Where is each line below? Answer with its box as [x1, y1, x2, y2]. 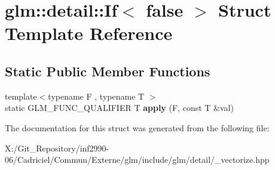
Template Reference [5, 21, 173, 45]
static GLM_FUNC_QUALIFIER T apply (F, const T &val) [5, 101, 234, 114]
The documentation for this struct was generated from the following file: [5, 121, 270, 134]
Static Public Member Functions [5, 61, 210, 80]
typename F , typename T [48, 89, 145, 102]
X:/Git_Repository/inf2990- [5, 141, 109, 154]
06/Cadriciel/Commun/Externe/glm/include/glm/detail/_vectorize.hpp [5, 153, 270, 166]
